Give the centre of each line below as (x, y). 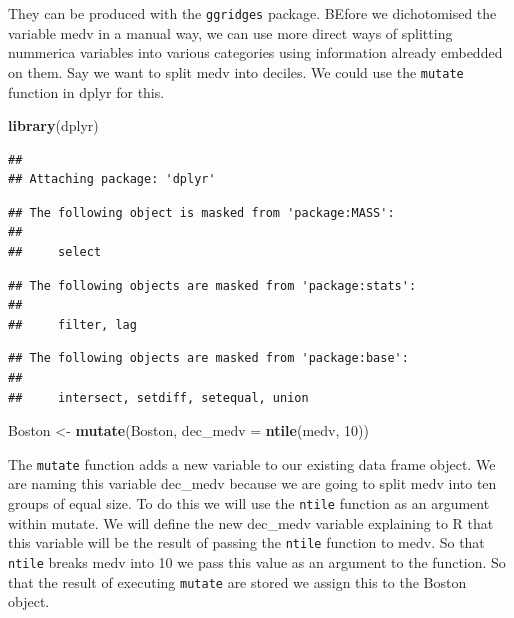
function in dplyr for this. (86, 91)
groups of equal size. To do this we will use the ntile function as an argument (249, 503)
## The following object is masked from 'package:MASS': (201, 212)
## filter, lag (72, 324)
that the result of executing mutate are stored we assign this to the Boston (237, 581)
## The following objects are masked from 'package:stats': (212, 285)
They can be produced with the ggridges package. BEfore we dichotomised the (252, 13)
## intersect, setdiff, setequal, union (158, 397)
